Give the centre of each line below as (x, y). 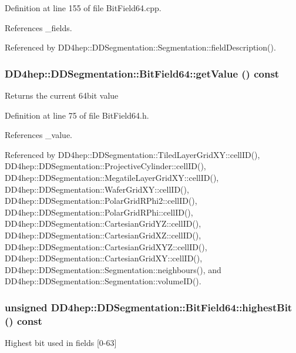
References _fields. (38, 27)
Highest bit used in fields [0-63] (61, 343)
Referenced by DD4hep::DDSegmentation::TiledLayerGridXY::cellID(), (132, 154)
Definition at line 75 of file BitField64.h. (77, 115)
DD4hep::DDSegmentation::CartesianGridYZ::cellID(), (103, 223)
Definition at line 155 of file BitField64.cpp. (83, 8)
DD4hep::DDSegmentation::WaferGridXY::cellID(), (97, 189)
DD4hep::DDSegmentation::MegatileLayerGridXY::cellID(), (112, 177)
